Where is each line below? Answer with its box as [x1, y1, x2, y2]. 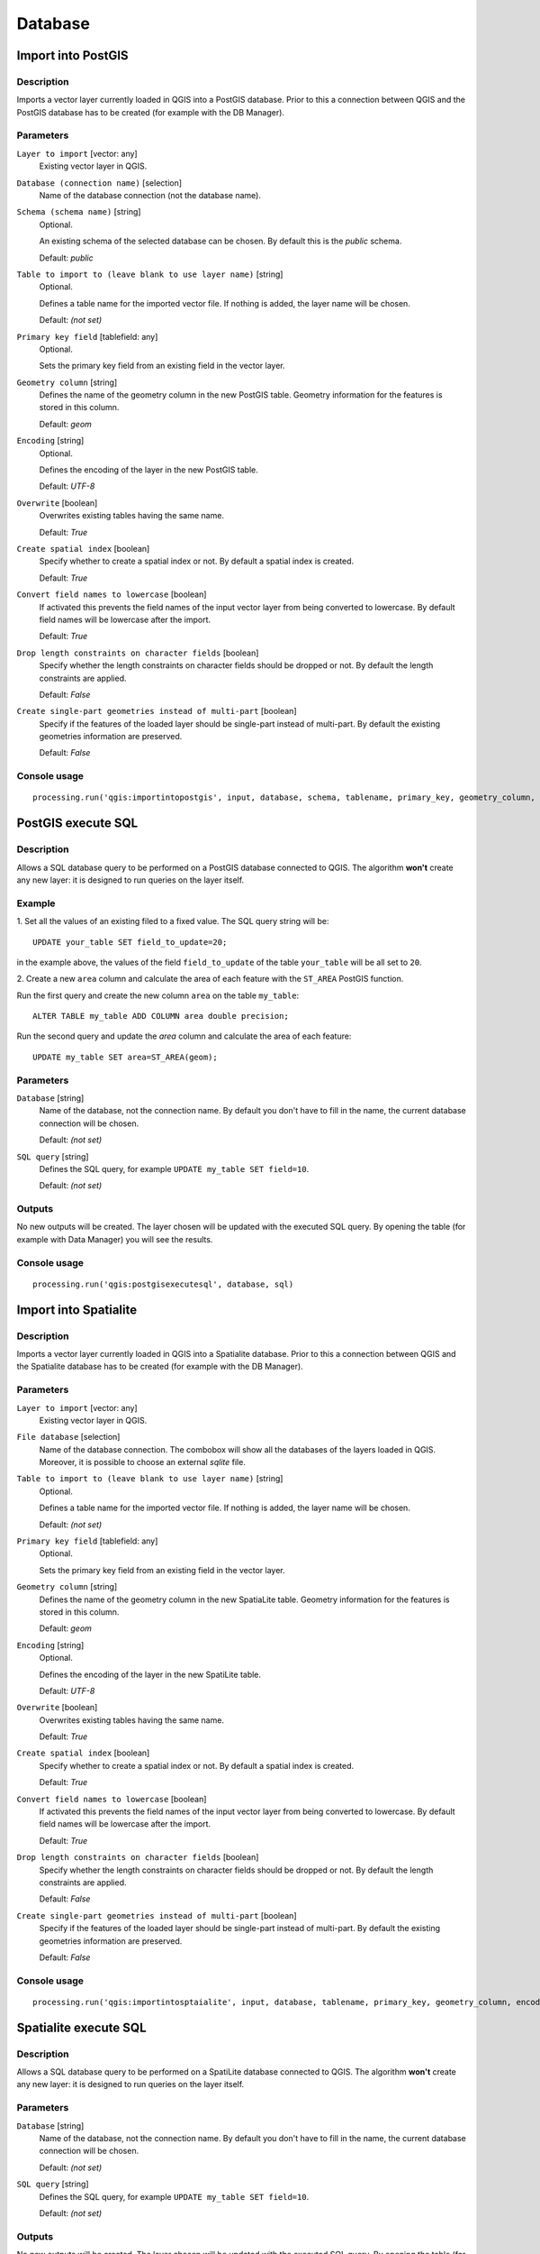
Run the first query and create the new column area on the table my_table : [16, 990, 300, 1001]
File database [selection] [16, 1432, 121, 1443]
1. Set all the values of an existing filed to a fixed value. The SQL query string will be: [16, 916, 329, 927]
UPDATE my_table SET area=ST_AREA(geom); [32, 1051, 218, 1062]
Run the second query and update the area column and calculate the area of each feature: [16, 1031, 352, 1041]
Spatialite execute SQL [16, 2020, 148, 2035]
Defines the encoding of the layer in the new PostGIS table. [39, 464, 258, 475]
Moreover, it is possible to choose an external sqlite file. [39, 1457, 247, 1468]
